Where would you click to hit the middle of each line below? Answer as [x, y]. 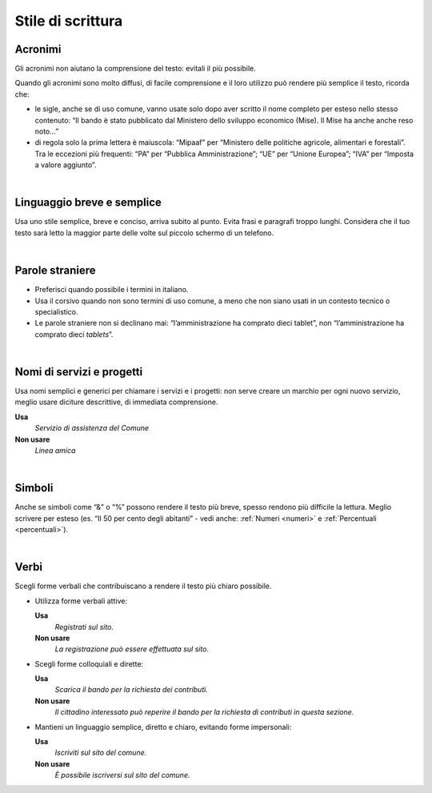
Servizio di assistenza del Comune [92, 428]
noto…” [47, 131]
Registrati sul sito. [84, 627]
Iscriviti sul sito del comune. [101, 753]
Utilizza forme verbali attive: [81, 601]
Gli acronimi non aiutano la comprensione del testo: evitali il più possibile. [135, 69]
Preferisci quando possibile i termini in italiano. [112, 290]
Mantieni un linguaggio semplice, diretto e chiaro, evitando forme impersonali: [163, 727]
